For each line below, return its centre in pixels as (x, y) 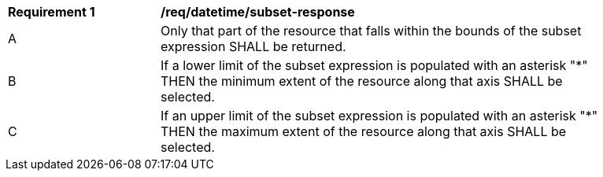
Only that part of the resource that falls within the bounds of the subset (371, 31)
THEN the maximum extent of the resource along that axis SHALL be (364, 131)
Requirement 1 (52, 12)
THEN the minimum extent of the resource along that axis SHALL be (362, 81)
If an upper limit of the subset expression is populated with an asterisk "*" (379, 116)
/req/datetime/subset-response (258, 12)
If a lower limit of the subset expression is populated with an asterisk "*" (374, 65)
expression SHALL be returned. (253, 46)
